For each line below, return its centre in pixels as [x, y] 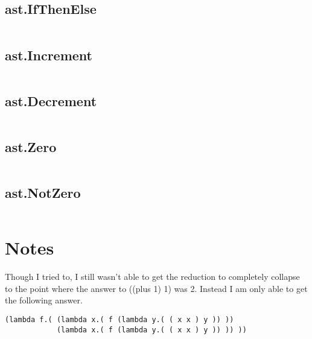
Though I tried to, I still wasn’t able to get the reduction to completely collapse [152, 277]
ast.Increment [49, 55]
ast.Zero [31, 147]
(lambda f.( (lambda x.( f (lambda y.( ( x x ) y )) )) [119, 319]
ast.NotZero [43, 193]
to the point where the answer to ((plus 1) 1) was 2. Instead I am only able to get [156, 288]
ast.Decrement [51, 100]
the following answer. [44, 300]
